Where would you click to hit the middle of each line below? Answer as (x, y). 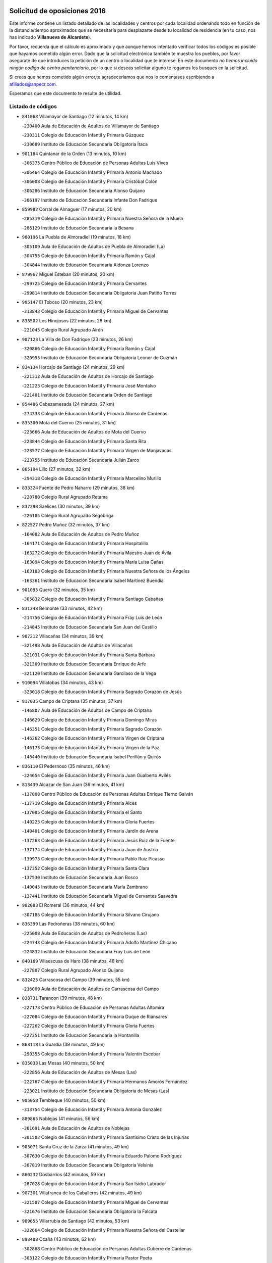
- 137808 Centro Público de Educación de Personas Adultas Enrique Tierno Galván (108, 794)
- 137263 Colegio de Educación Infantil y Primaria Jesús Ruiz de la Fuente (98, 840)
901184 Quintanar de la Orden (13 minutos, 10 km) (74, 154)
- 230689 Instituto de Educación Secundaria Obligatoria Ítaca (85, 144)
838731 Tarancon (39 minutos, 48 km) (62, 998)
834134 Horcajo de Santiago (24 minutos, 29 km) (73, 367)
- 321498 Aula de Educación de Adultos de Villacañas (77, 645)
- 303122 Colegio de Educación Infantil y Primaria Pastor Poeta (87, 1258)
